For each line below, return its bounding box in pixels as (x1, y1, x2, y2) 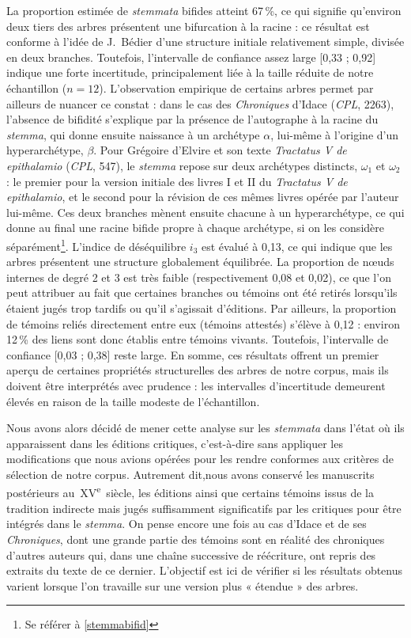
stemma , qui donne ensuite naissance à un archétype (6, 126, 260, 142)
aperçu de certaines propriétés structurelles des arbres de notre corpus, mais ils (6, 362, 389, 378)
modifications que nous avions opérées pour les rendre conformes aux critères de (6, 450, 394, 467)
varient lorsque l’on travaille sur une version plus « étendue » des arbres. (6, 577, 359, 594)
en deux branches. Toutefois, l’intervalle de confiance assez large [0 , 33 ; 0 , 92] (6, 48, 376, 65)
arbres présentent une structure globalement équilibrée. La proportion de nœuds (6, 253, 394, 270)
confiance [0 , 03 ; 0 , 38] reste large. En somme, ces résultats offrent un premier (6, 346, 379, 363)
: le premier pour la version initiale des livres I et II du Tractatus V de (6, 173, 348, 189)
